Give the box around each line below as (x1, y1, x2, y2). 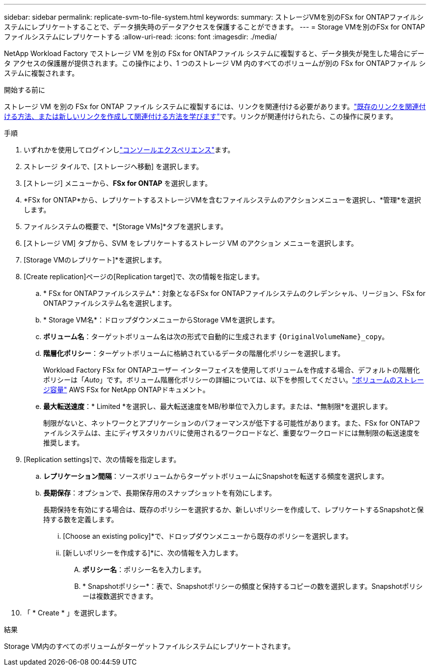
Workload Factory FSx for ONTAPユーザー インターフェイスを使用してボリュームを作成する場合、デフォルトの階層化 (43, 366, 420, 374)
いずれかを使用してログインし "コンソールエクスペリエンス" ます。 (24, 146, 235, 154)
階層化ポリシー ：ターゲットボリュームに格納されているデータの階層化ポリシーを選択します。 (43, 349, 345, 357)
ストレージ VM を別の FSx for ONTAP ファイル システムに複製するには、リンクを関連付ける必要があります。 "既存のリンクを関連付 (4, 102, 426, 111)
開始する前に (4, 86, 45, 94)
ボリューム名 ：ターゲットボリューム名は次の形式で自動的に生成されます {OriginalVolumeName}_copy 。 (43, 332, 389, 341)
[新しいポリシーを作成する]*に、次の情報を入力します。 (63, 549, 242, 557)
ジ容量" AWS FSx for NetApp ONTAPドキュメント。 (43, 385, 210, 394)
